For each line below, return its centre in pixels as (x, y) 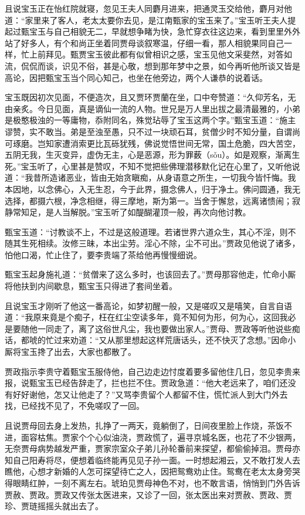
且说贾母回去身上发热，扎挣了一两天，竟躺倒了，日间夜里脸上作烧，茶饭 (144, 425)
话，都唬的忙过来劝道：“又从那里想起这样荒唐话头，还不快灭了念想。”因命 (146, 340)
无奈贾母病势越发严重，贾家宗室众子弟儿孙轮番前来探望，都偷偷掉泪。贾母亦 (152, 448)
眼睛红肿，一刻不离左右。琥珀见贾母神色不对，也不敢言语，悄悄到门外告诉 (156, 482)
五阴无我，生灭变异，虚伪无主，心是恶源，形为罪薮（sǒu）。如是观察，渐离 (148, 155)
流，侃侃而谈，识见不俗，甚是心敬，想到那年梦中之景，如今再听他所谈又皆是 (152, 65)
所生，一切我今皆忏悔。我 (247, 177)
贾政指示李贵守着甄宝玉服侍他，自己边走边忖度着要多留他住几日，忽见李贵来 (152, 371)
